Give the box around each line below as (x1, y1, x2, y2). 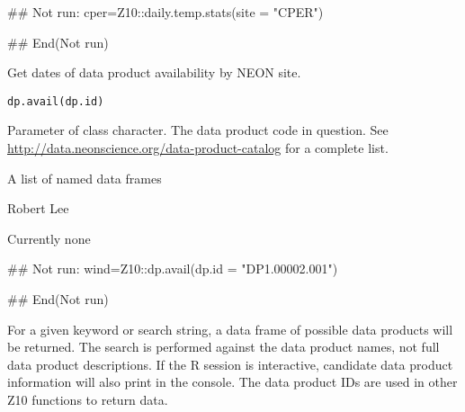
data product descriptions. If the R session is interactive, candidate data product (7, 354, 453, 373)
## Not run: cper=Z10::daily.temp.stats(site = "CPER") (7, 3, 324, 21)
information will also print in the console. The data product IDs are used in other (7, 372, 458, 391)
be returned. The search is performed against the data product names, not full (7, 337, 440, 356)
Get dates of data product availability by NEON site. (7, 63, 301, 82)
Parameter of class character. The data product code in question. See (7, 121, 389, 139)
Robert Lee (7, 199, 69, 218)
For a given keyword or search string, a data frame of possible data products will (7, 319, 453, 338)
